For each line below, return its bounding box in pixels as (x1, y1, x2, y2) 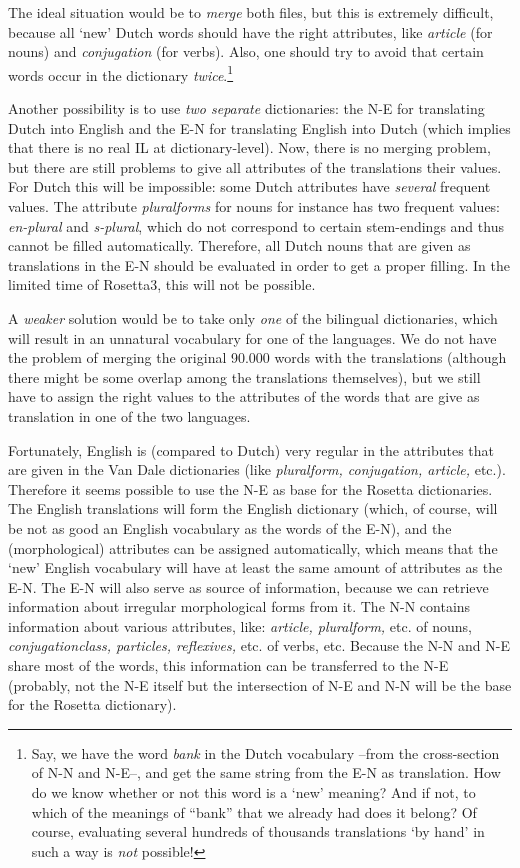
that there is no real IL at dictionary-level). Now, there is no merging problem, (8, 137, 491, 158)
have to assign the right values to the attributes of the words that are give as (8, 386, 480, 407)
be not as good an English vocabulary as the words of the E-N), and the (8, 517, 452, 538)
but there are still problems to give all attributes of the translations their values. (8, 156, 502, 177)
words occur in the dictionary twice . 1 (8, 61, 234, 85)
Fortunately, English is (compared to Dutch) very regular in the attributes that (8, 439, 495, 460)
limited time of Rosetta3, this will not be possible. (8, 274, 316, 295)
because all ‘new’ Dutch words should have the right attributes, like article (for (8, 21, 493, 42)
